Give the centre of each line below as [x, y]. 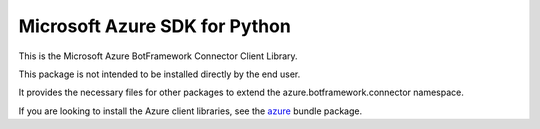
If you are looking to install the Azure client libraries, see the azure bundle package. [190, 111]
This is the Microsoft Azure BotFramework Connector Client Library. [158, 56]
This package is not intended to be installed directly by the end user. [159, 74]
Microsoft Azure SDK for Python [155, 26]
